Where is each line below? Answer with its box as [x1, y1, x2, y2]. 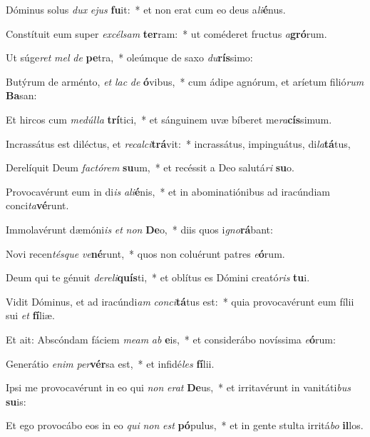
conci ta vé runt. [6, 198, 69, 213]
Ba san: [6, 88, 37, 103]
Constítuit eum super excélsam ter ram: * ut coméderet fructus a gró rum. [6, 26, 327, 41]
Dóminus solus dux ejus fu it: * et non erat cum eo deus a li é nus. [6, 2, 286, 16]
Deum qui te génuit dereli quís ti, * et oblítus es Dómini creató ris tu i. [6, 270, 310, 285]
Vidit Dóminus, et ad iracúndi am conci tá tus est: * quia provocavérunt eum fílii [6, 293, 354, 308]
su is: [6, 393, 26, 408]
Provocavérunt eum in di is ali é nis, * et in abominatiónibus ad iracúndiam [6, 184, 330, 199]
